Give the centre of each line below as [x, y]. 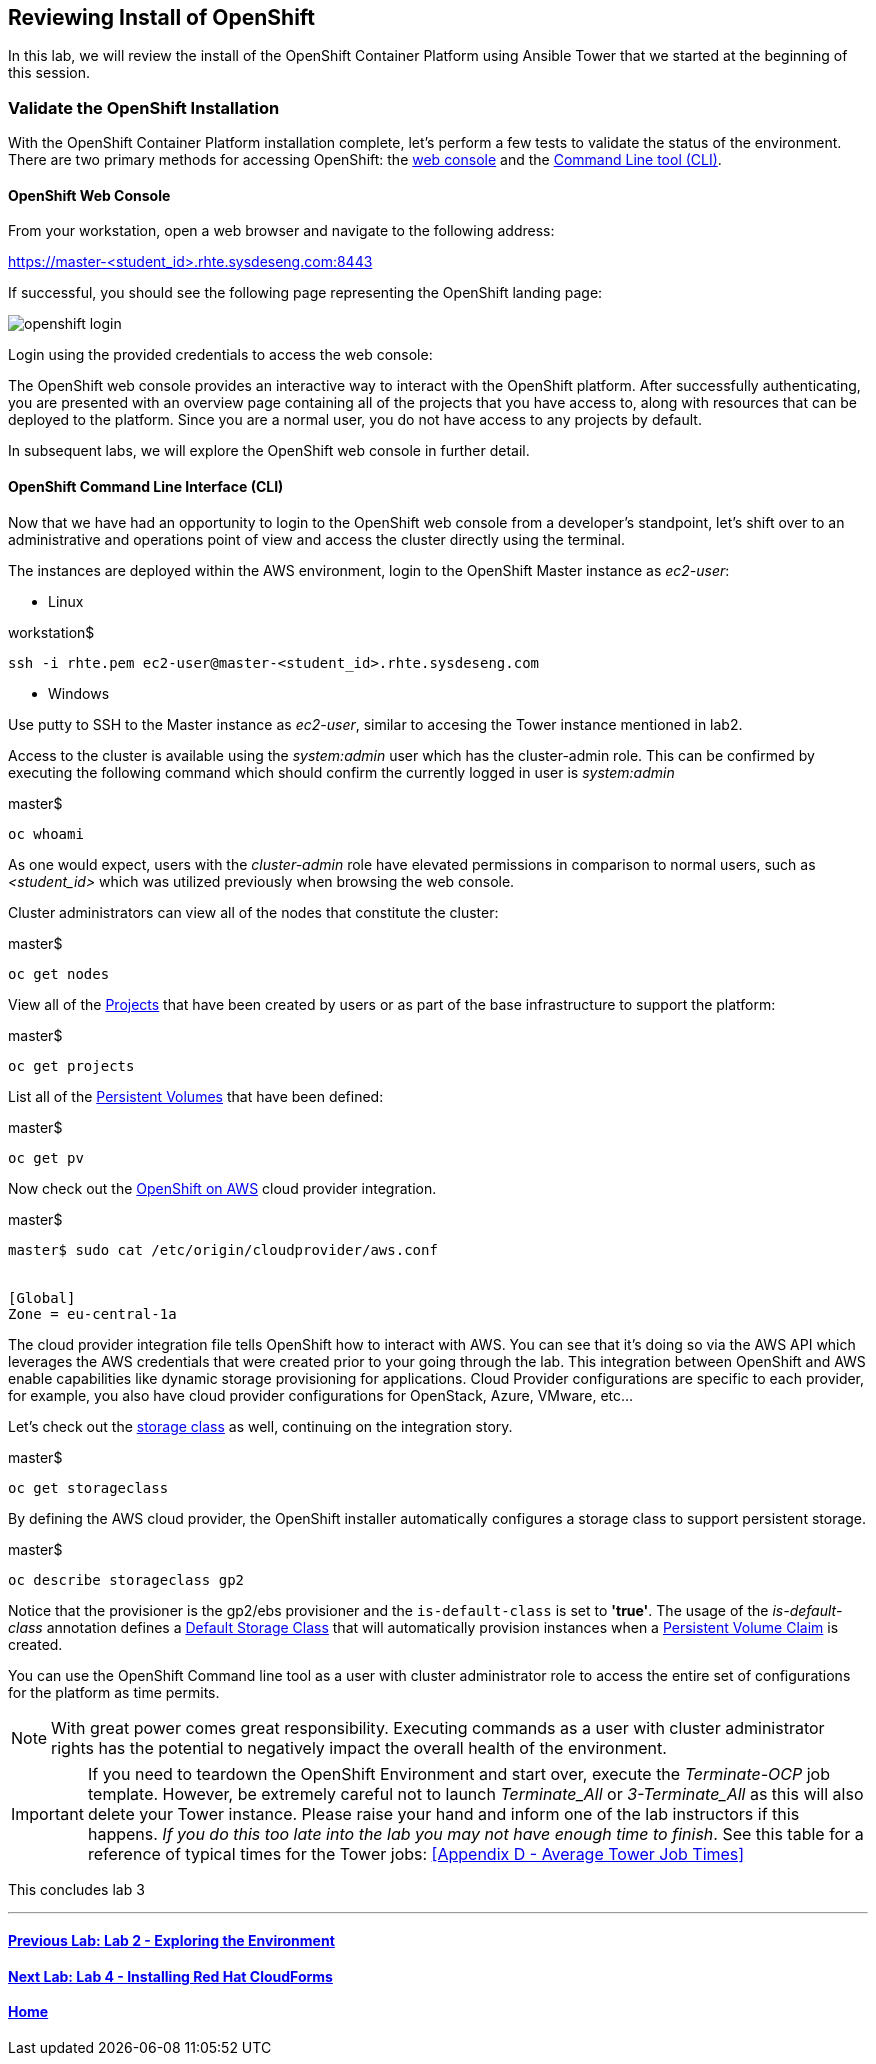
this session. [49, 73]
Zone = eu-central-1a [92, 1313]
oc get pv [46, 1157]
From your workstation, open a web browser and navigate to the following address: [281, 231]
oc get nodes [59, 973]
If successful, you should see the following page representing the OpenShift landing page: [305, 293]
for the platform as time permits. [114, 1692]
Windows [79, 693]
